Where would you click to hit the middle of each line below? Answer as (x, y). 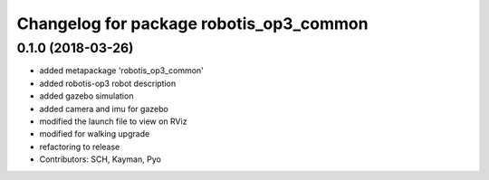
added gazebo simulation (86, 96)
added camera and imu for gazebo (104, 109)
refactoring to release (80, 147)
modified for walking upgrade (95, 134)
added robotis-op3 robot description (108, 83)
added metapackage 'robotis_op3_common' (121, 71)
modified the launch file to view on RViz (113, 121)
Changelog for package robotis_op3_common (192, 24)
